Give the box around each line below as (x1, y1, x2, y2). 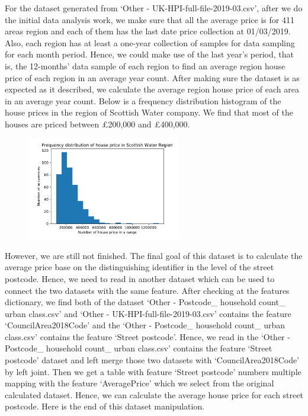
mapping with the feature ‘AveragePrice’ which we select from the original (5, 377, 274, 389)
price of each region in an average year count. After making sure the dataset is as (5, 71, 300, 84)
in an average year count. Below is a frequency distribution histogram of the (5, 94, 281, 107)
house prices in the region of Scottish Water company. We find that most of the (5, 106, 293, 119)
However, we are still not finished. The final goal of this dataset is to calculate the (5, 249, 303, 261)
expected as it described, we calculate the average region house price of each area (5, 83, 299, 95)
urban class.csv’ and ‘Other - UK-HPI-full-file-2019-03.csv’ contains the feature (5, 307, 291, 319)
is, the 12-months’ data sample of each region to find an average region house (5, 59, 285, 72)
